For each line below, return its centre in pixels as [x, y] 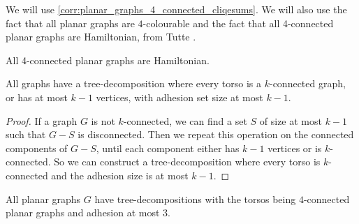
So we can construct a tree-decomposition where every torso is [187, 162]
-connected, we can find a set [185, 120]
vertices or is [295, 148]
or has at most [37, 97]
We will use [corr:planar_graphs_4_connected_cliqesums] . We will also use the [176, 9]
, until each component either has [168, 148]
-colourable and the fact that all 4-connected [238, 23]
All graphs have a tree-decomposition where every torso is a [134, 83]
